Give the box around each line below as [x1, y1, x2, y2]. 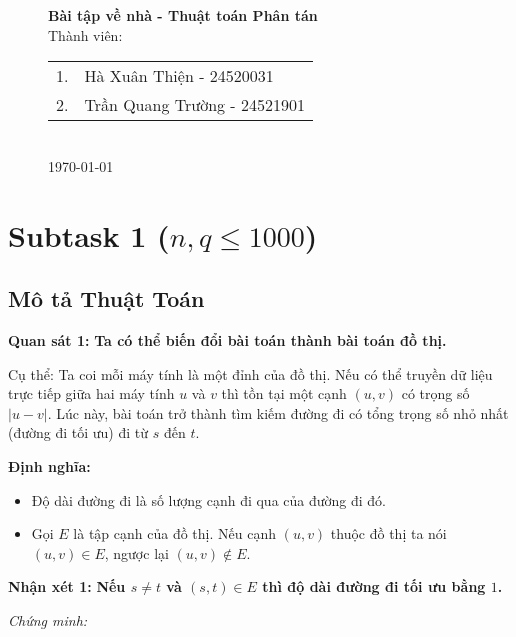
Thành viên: [48, 24, 123, 45]
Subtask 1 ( [8, 214, 170, 255]
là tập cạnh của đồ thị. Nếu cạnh [73, 523, 276, 544]
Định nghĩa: [8, 455, 91, 476]
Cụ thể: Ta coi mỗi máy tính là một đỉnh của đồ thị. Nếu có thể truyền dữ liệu [8, 363, 493, 384]
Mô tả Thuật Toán [8, 283, 205, 314]
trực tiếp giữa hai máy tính [8, 383, 175, 404]
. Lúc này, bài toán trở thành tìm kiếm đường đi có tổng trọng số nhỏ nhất [47, 402, 509, 423]
